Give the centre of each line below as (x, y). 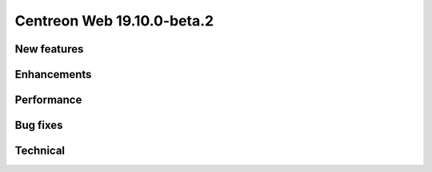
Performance (48, 100)
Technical (40, 151)
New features (49, 49)
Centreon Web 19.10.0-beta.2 (114, 21)
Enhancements (53, 74)
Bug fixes (39, 125)
